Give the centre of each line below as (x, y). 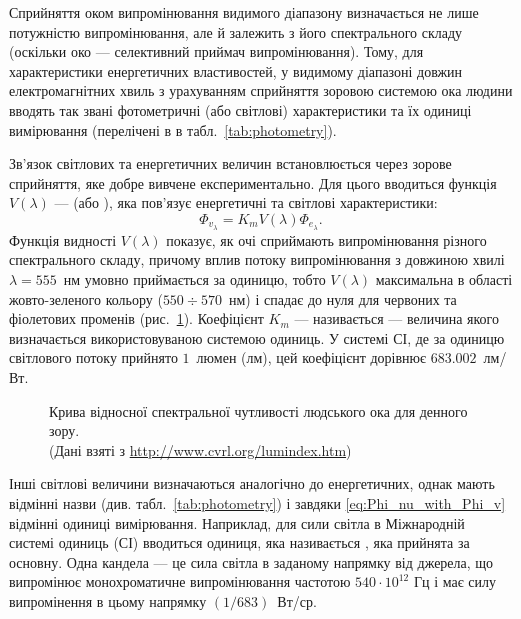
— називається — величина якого (397, 318)
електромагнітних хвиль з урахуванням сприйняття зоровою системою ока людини (261, 90)
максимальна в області (444, 278)
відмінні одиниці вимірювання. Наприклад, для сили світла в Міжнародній (237, 522)
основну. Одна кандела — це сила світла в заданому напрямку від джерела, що (251, 561)
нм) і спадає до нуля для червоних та (342, 298)
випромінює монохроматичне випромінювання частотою (180, 581)
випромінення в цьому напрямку (108, 600)
